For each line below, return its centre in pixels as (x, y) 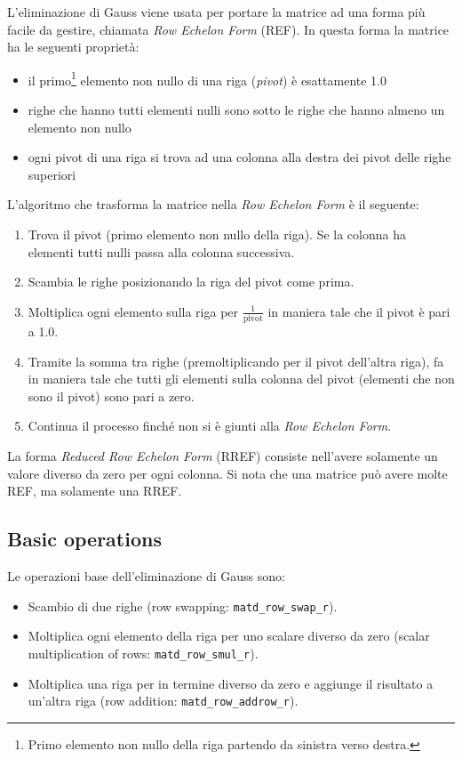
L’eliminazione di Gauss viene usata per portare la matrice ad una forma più (216, 12)
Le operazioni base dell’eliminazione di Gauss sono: (146, 576)
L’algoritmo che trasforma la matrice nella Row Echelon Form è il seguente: (213, 204)
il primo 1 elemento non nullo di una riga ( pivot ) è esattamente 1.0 (207, 78)
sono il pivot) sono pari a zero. (111, 396)
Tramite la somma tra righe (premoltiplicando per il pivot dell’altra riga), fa (236, 361)
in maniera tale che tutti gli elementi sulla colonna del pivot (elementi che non (241, 379)
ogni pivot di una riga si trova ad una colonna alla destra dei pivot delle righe (239, 157)
